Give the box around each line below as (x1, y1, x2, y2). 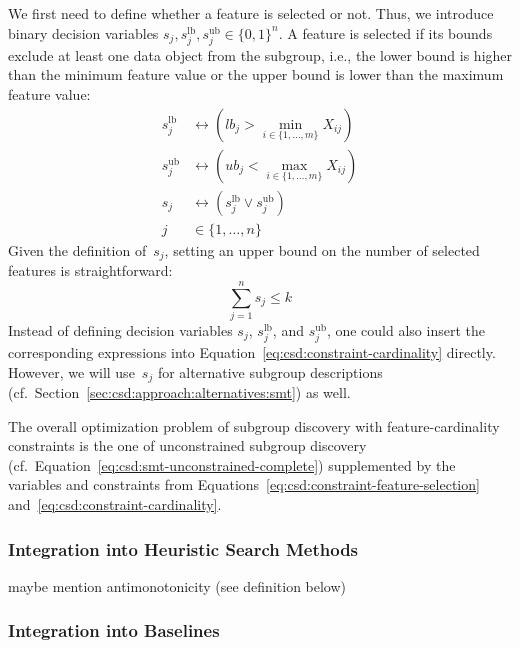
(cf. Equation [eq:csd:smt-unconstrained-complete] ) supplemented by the (8, 454, 456, 475)
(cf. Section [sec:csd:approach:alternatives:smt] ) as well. (8, 382, 351, 403)
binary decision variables (8, 22, 159, 43)
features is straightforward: (8, 260, 173, 281)
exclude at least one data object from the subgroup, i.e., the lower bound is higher (8, 44, 513, 65)
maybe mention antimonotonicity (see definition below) (8, 575, 347, 596)
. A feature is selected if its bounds (278, 22, 493, 43)
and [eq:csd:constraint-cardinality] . (8, 494, 222, 514)
